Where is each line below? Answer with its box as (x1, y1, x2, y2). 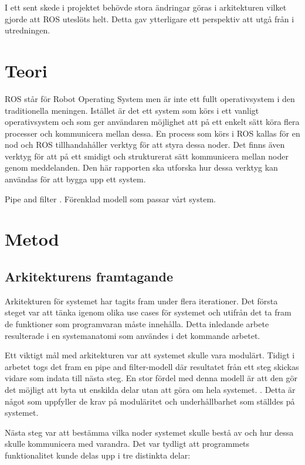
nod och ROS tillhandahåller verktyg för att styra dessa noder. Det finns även (5, 138, 285, 151)
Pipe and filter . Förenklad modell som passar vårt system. (5, 192, 216, 205)
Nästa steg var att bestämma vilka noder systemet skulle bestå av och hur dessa (5, 426, 294, 438)
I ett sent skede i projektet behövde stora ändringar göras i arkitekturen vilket (5, 1, 287, 13)
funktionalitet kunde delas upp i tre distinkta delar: (5, 449, 191, 461)
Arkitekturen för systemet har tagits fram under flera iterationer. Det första (5, 294, 278, 307)
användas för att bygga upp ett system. (5, 173, 146, 185)
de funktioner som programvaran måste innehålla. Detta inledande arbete (5, 318, 269, 330)
